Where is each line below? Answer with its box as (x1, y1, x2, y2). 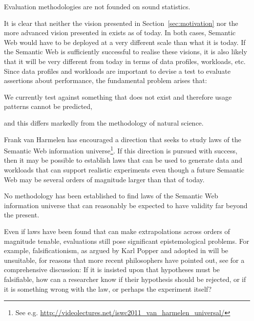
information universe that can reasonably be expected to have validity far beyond (4, 200, 248, 210)
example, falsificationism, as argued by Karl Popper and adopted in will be (4, 245, 229, 256)
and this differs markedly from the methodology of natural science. (4, 117, 204, 128)
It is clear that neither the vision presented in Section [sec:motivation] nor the (4, 18, 238, 28)
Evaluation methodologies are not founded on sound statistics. (4, 1, 190, 11)
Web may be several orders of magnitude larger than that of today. (4, 174, 205, 184)
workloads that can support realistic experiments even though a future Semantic (4, 164, 245, 174)
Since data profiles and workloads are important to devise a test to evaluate (4, 65, 231, 76)
